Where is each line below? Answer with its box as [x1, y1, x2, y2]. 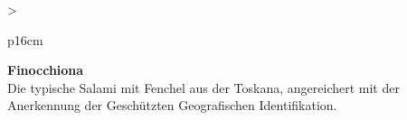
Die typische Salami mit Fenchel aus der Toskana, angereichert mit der [7, 78, 400, 97]
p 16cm [7, 30, 43, 49]
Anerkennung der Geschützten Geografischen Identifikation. [7, 96, 337, 115]
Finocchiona [7, 60, 84, 79]
